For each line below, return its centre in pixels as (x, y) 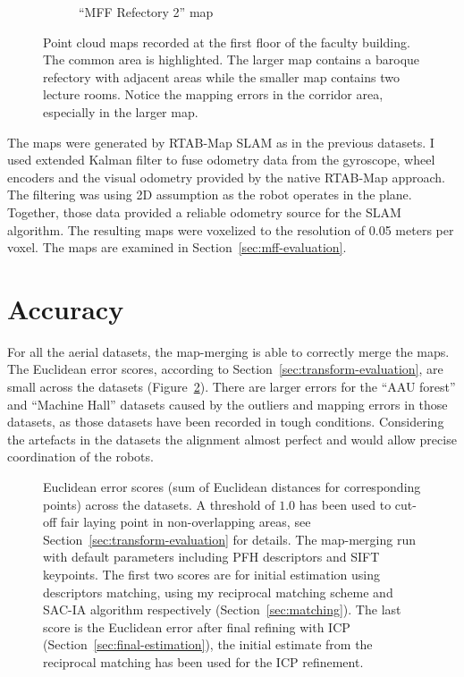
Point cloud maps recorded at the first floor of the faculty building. (227, 42)
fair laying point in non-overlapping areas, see (186, 522)
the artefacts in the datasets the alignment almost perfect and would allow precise (232, 439)
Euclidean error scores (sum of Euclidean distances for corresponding (232, 487)
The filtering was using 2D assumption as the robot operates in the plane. (210, 195)
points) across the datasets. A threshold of (159, 504)
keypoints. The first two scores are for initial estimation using (212, 574)
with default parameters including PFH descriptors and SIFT (211, 557)
